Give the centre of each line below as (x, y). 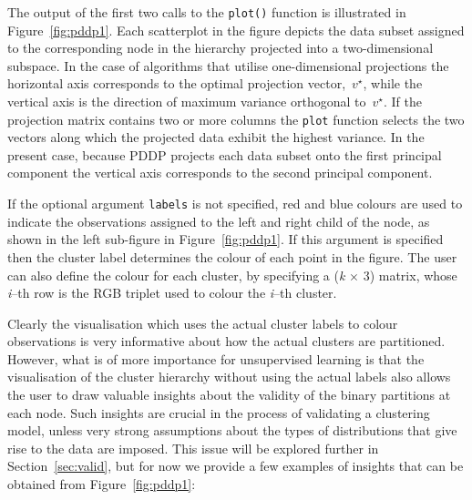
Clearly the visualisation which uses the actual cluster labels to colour (203, 323)
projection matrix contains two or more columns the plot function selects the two (236, 119)
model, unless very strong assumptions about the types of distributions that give (232, 430)
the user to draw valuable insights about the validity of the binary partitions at (229, 395)
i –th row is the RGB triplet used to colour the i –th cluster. (172, 293)
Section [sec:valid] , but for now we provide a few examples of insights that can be (236, 466)
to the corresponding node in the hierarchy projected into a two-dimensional (221, 48)
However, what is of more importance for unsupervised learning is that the (216, 358)
